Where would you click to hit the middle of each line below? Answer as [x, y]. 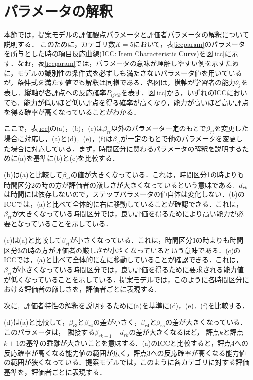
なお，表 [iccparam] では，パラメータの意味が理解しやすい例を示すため [128, 63]
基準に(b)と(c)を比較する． [76, 158]
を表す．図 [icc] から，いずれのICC [174, 92]
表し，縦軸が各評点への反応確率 [55, 92]
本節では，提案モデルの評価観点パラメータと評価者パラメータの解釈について [126, 34]
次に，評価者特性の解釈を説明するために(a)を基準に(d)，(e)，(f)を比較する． [126, 305]
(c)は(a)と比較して [33, 240]
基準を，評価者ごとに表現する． [55, 371]
